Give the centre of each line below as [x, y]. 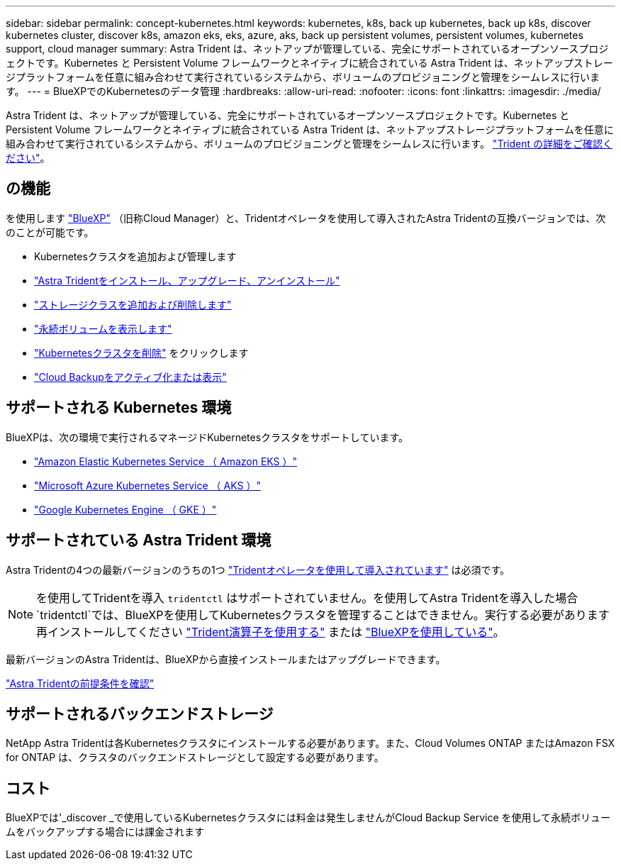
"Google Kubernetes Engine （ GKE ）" [125, 509]
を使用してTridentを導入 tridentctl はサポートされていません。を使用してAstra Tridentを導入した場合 [307, 598]
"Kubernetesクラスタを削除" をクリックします [141, 352]
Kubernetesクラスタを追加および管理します [135, 256]
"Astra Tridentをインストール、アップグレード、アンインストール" [187, 280]
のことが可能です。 [50, 232]
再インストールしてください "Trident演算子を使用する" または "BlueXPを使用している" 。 [270, 632]
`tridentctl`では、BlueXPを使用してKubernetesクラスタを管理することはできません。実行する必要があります [323, 615]
